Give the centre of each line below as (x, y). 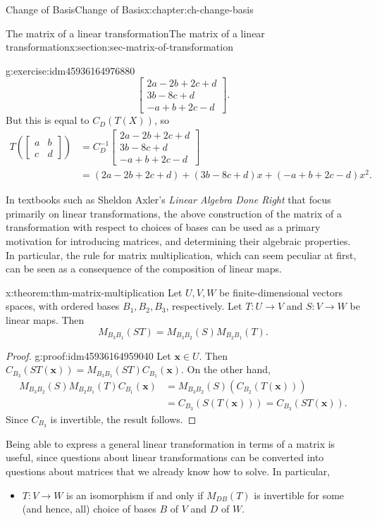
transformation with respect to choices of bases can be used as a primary (163, 227)
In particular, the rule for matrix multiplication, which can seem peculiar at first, (181, 255)
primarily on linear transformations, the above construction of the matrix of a (174, 213)
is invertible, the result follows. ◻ (123, 419)
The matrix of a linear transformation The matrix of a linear (135, 33)
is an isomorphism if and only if (135, 495)
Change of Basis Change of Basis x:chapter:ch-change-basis (130, 9)
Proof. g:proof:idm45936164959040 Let (88, 355)
